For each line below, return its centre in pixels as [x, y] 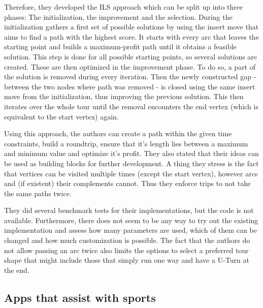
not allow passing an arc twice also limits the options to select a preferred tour [126, 250]
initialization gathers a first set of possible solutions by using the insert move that [131, 27]
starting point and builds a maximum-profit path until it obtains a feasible [120, 47]
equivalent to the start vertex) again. [61, 116]
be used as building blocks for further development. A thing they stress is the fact [131, 163]
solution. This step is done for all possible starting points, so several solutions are [131, 56]
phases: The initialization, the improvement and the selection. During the [118, 17]
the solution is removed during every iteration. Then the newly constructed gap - [130, 76]
